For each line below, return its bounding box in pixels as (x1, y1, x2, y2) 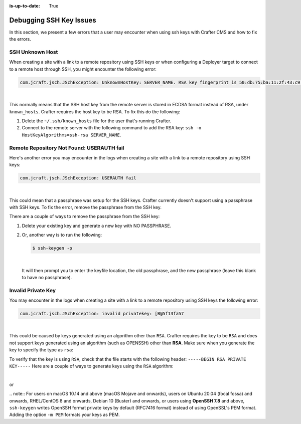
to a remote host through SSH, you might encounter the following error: (9, 66, 157, 72)
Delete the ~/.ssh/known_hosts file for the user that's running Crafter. (22, 118, 172, 124)
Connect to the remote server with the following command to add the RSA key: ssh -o (22, 125, 202, 131)
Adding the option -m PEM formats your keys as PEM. (9, 411, 120, 418)
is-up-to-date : (9, 3, 40, 9)
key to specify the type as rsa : (9, 347, 74, 353)
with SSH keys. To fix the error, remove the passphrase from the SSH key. (9, 204, 162, 210)
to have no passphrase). (22, 274, 72, 280)
